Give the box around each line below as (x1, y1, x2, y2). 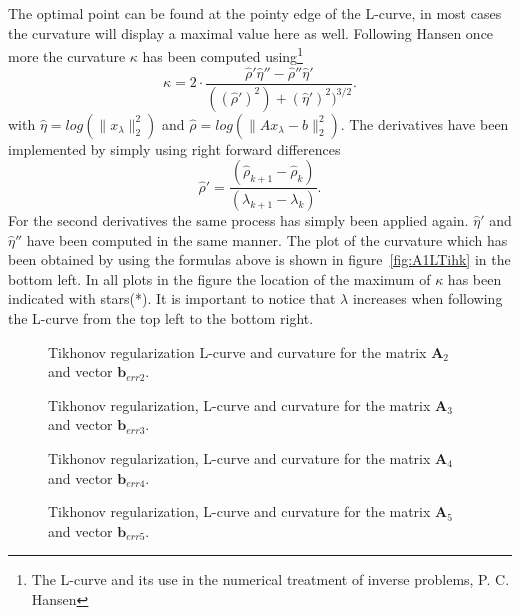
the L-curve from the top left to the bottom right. (8, 308, 314, 328)
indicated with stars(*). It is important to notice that (8, 288, 336, 309)
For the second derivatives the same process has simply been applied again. (8, 210, 469, 231)
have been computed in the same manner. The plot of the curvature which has (26, 229, 508, 250)
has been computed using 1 (142, 43, 303, 66)
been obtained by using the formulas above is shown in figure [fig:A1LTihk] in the (8, 249, 511, 270)
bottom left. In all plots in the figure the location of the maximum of (8, 268, 431, 289)
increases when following (352, 288, 503, 309)
